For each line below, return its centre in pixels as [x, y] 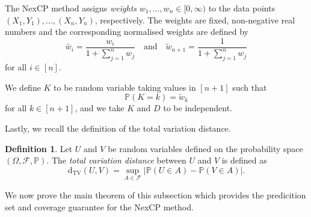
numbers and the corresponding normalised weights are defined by [127, 32]
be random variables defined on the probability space [205, 148]
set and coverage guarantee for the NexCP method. [99, 206]
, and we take [100, 108]
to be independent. [198, 108]
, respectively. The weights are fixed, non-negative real [195, 20]
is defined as [244, 160]
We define [23, 87]
